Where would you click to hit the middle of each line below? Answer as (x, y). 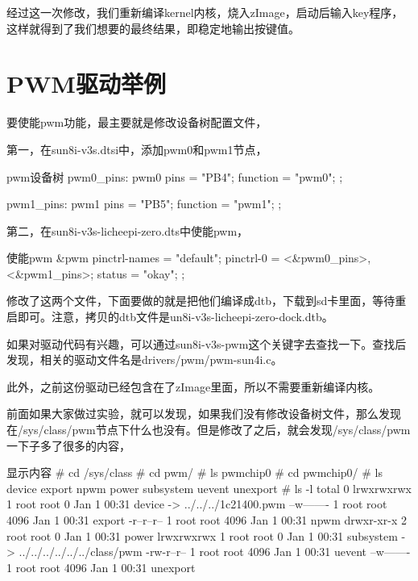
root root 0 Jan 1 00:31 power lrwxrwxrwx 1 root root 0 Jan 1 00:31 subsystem (202, 535)
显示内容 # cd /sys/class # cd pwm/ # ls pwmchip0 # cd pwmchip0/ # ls (195, 472)
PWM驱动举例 (86, 84)
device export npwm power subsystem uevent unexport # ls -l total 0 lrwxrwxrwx (209, 488)
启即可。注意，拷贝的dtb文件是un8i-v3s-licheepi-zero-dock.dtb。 (170, 317)
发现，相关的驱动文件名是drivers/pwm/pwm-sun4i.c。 (145, 359)
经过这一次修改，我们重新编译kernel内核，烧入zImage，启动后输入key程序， (205, 12)
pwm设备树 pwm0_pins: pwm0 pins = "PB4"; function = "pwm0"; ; (175, 176)
